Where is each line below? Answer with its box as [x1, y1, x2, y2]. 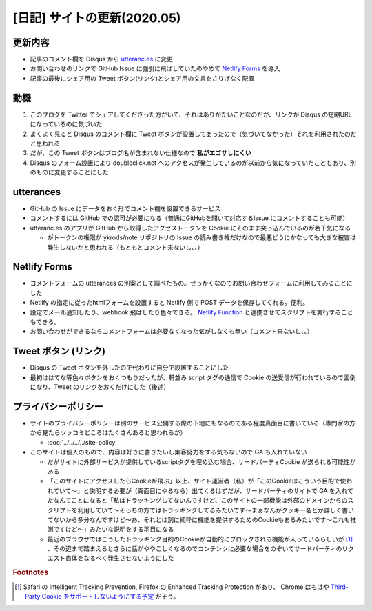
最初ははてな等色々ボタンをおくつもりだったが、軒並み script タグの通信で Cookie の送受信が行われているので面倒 [30, 373, 356, 381]
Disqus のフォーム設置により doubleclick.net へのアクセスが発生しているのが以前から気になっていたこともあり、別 [30, 159, 356, 167]
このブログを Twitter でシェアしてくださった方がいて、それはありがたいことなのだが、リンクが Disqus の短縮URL [30, 110, 353, 119]
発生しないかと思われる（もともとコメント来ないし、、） [47, 243, 204, 251]
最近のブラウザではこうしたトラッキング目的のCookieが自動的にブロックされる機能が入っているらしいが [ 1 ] [47, 534, 353, 543]
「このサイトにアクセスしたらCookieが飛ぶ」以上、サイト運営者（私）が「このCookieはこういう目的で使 [47, 477, 347, 485]
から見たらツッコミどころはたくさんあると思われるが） [30, 428, 187, 437]
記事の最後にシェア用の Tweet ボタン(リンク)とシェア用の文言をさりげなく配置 [30, 74, 255, 82]
